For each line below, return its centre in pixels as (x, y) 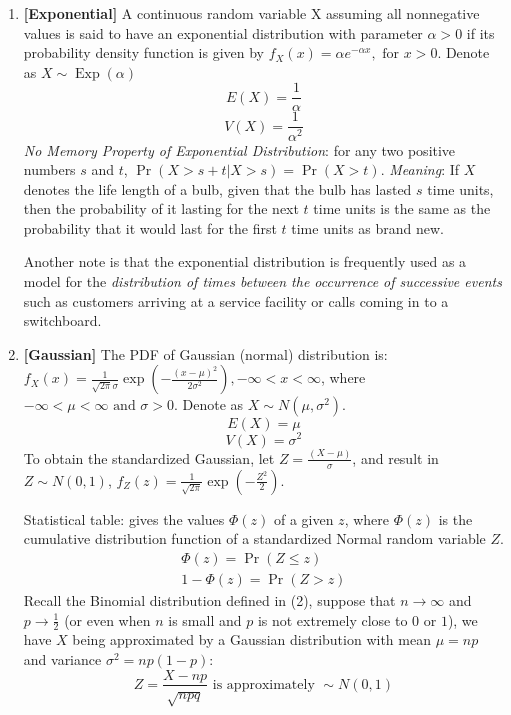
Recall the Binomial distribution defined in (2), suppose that (209, 599)
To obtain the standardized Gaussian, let (149, 457)
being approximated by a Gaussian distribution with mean (251, 639)
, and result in (395, 457)
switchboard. (62, 320)
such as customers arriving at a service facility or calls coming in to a (236, 300)
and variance (62, 658)
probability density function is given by (143, 52)
